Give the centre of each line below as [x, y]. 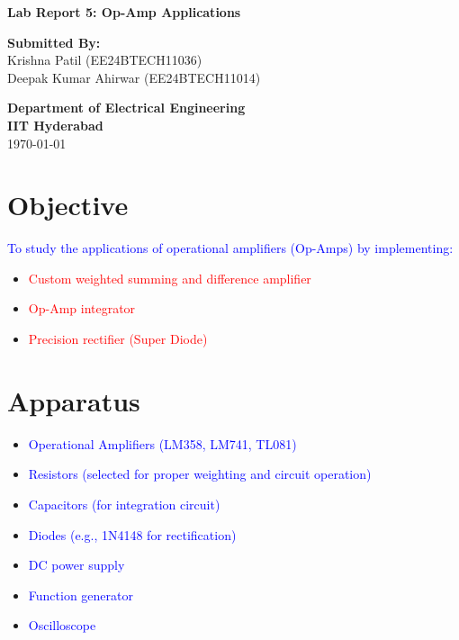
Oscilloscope [62, 625]
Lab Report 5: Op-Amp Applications [124, 12]
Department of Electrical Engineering [126, 108]
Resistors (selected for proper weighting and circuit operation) [200, 474]
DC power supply [76, 565]
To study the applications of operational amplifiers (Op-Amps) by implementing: [230, 248]
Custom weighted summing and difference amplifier [170, 278]
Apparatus [74, 400]
